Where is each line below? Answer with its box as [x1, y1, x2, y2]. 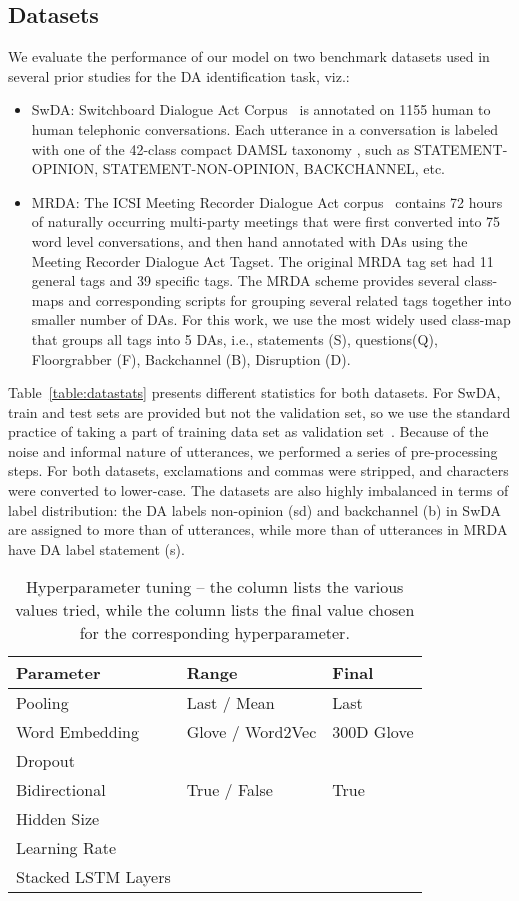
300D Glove [332, 720, 414, 744]
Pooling [16, 691, 69, 715]
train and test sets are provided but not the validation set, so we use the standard [8, 401, 511, 422]
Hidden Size [16, 807, 100, 831]
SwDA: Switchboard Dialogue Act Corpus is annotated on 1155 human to [31, 99, 491, 120]
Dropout [16, 749, 75, 773]
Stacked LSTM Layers [16, 865, 171, 889]
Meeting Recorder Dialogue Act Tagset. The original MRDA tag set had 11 [31, 250, 494, 271]
